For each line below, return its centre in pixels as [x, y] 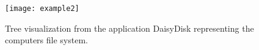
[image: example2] [42, 9]
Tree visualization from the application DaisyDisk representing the [129, 28]
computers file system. [46, 40]
